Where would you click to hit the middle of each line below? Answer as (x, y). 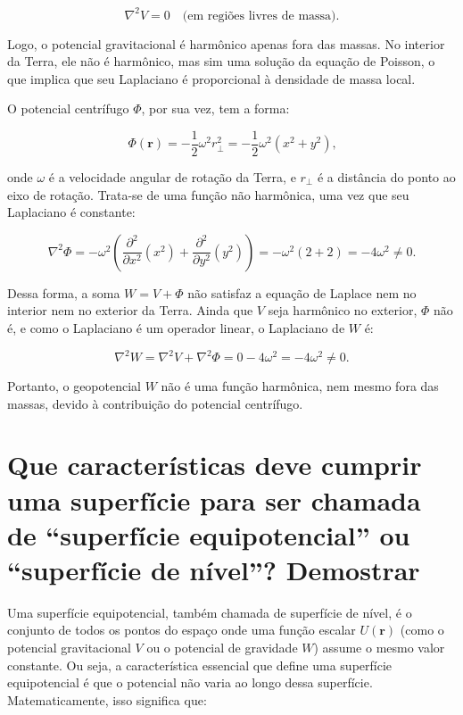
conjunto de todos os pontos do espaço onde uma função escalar (182, 630)
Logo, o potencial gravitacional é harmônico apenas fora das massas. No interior (226, 43)
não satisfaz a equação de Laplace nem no (302, 292)
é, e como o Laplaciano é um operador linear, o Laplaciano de (176, 327)
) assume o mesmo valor (379, 648)
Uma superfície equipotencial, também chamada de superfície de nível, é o (210, 612)
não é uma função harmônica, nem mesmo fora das (300, 386)
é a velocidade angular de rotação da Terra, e (172, 176)
